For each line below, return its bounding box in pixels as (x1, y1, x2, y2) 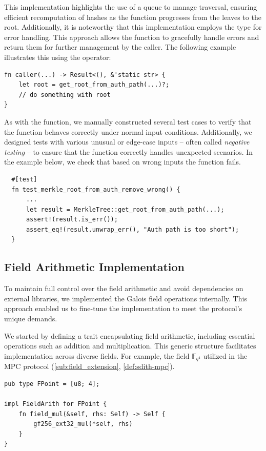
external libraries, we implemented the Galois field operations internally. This (4, 293, 247, 303)
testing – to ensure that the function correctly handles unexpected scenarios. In (4, 146, 253, 157)
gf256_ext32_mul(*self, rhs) (33, 420, 133, 428)
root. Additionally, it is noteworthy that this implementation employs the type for (4, 22, 262, 32)
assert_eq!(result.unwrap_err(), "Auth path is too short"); (26, 225, 239, 233)
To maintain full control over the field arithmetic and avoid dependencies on (4, 283, 243, 294)
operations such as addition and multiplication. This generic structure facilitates (4, 340, 256, 351)
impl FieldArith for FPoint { (4, 400, 107, 408)
